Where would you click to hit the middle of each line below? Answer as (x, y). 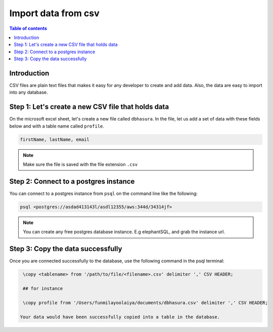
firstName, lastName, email (55, 139)
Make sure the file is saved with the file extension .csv (80, 164)
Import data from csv (54, 13)
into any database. (29, 92)
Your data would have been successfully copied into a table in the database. (120, 317)
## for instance (43, 288)
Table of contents (28, 28)
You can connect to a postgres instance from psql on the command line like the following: (104, 193)
